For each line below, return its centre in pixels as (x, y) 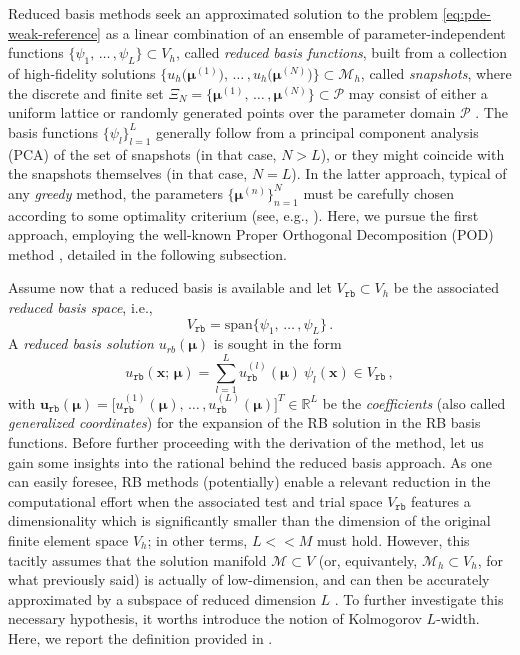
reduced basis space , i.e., (80, 306)
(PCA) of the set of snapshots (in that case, (142, 153)
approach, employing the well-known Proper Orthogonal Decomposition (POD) (251, 234)
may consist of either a (418, 92)
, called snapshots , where (436, 72)
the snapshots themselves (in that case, (128, 173)
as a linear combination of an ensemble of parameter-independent (305, 32)
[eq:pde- (466, 13)
